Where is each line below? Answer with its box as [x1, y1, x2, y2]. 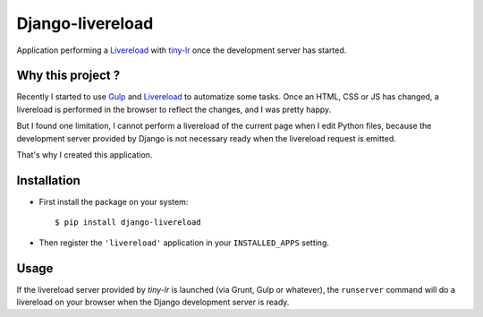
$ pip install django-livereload [55, 218, 201, 227]
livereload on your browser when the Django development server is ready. [16, 296, 290, 307]
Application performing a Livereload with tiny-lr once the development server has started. [16, 45, 347, 56]
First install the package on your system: [38, 196, 189, 207]
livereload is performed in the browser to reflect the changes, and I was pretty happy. [16, 104, 332, 115]
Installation [16, 173, 80, 188]
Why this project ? [16, 68, 121, 83]
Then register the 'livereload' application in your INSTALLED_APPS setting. [38, 237, 330, 248]
